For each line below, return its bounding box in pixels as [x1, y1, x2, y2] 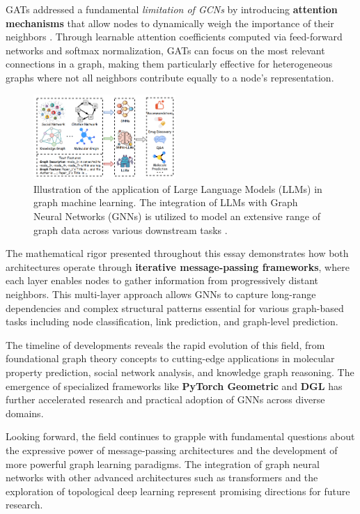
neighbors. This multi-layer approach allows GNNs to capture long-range [6, 287, 316, 301]
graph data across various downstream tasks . [33, 222, 228, 237]
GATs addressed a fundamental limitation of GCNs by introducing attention [6, 2, 338, 16]
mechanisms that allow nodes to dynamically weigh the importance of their [6, 15, 334, 30]
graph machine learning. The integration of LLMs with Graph [33, 195, 298, 210]
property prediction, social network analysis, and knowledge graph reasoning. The [6, 364, 354, 379]
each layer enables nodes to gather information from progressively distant [6, 273, 319, 288]
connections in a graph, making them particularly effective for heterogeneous [6, 56, 333, 71]
